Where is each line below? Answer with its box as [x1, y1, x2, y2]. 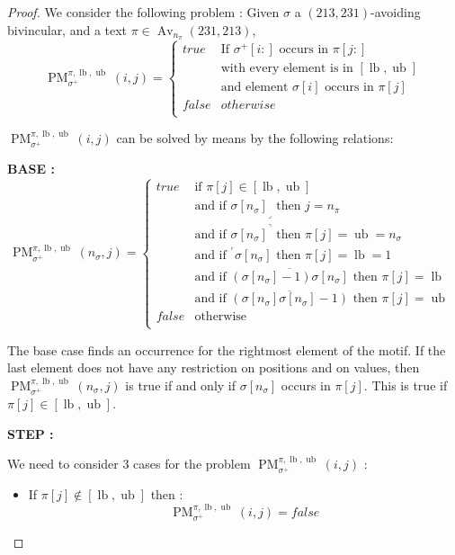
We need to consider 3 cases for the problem [7, 454, 251, 473]
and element [220, 80, 289, 94]
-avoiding [370, 3, 421, 21]
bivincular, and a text [7, 20, 128, 39]
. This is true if [363, 375, 448, 394]
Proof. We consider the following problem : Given [7, 3, 280, 21]
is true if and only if [125, 375, 236, 394]
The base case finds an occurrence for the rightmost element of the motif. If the [7, 340, 446, 359]
